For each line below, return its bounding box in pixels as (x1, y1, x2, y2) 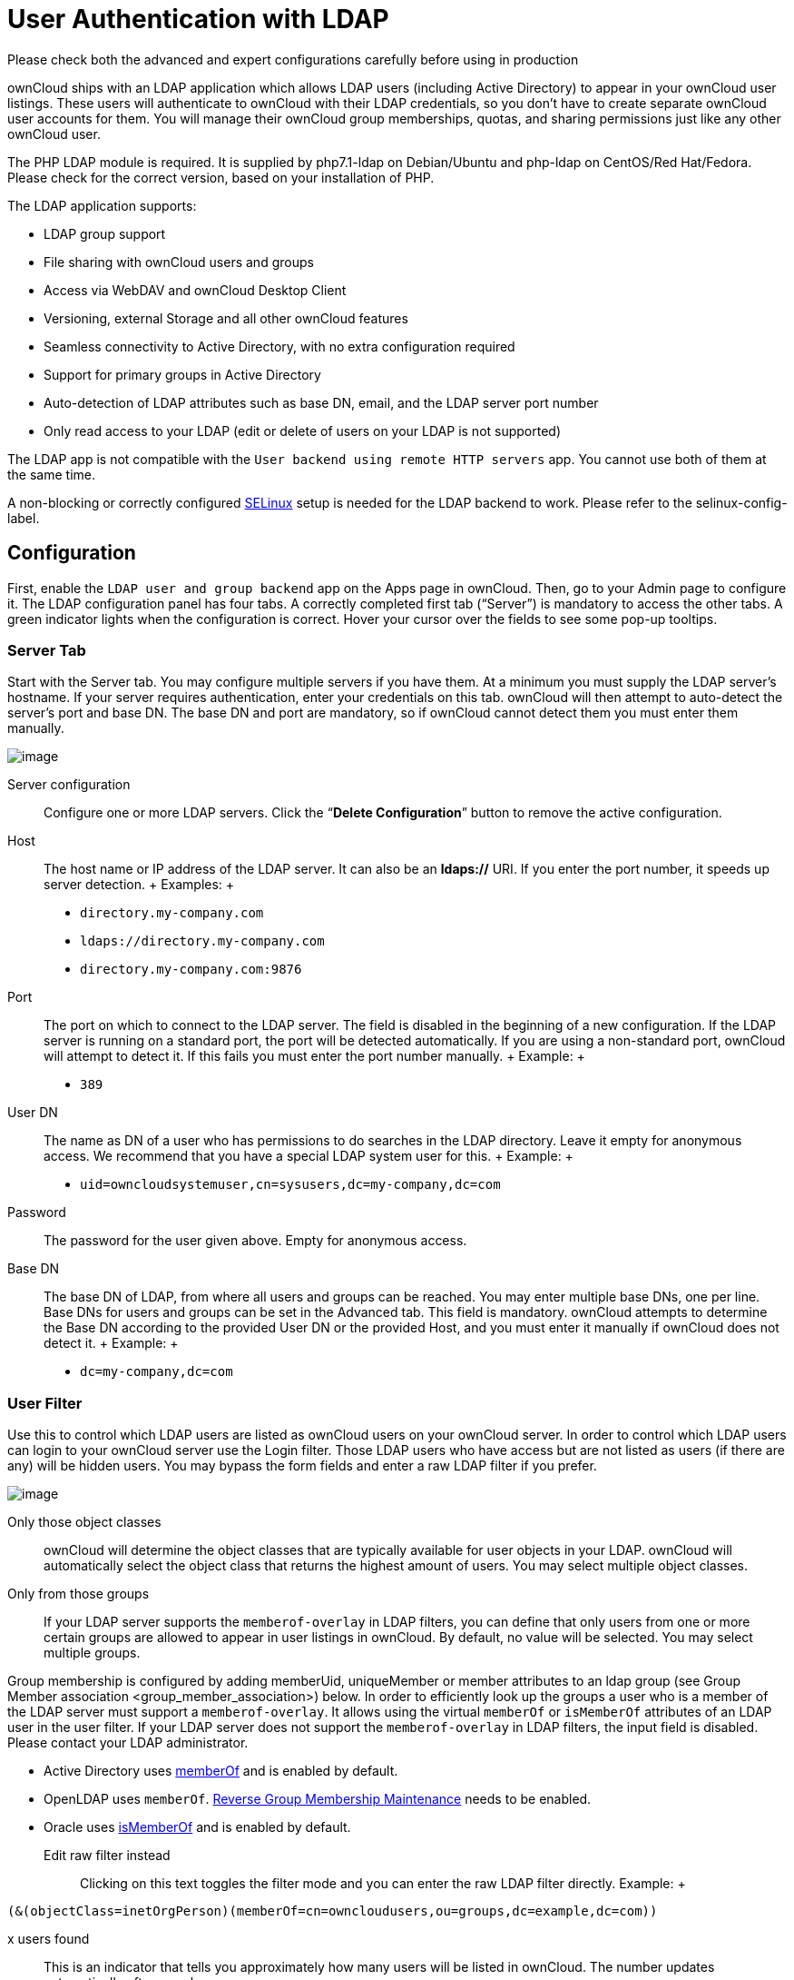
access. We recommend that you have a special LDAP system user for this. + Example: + (44, 1148, 573, 1164)
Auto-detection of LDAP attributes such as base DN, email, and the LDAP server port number (44, 394, 599, 411)
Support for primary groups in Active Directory (44, 366, 321, 382)
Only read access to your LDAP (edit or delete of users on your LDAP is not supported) (44, 422, 562, 439)
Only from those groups (7, 1586, 150, 1602)
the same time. (7, 466, 96, 482)
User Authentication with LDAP (7, 4, 389, 35)
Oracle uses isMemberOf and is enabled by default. (44, 1819, 351, 1836)
